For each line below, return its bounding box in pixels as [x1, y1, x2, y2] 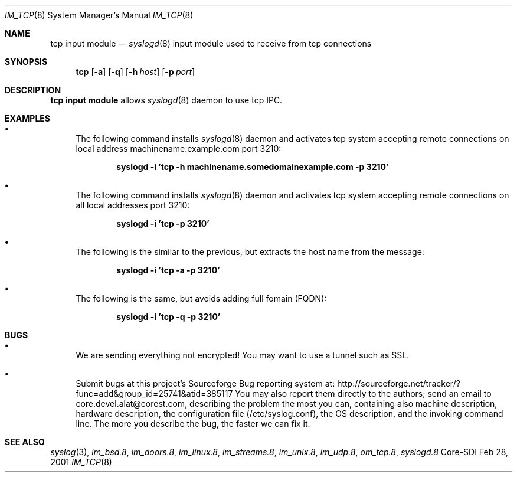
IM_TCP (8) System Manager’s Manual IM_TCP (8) [5, 10, 194, 20]
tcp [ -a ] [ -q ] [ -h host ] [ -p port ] [76, 67, 195, 77]
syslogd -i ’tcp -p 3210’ [116, 218, 210, 228]
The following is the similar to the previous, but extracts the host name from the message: [76, 247, 424, 257]
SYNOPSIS [5, 57, 48, 67]
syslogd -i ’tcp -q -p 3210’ [116, 312, 221, 322]
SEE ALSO [5, 437, 45, 447]
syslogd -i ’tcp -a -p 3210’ [116, 265, 220, 275]
